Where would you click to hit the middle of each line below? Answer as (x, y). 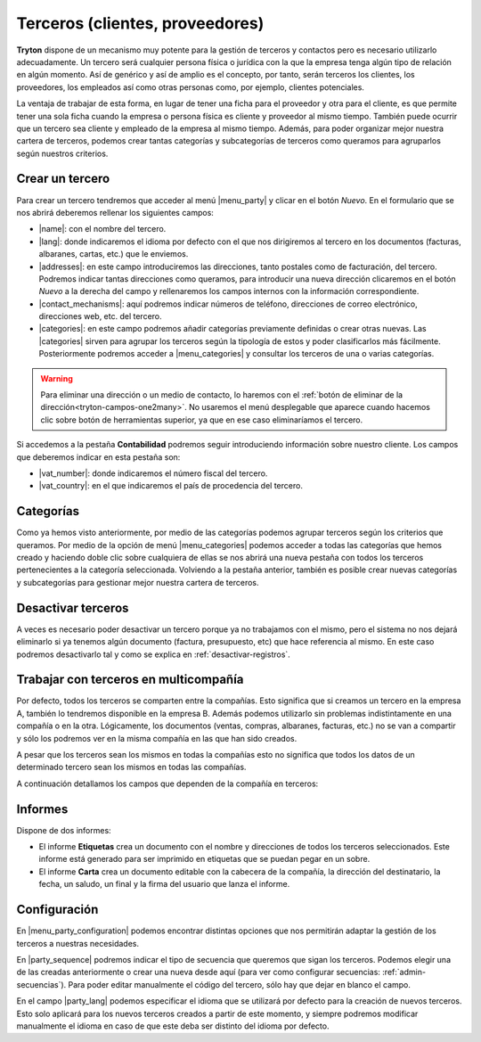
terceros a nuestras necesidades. (78, 943)
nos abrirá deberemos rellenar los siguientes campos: (115, 212)
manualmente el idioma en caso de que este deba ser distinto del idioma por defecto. (173, 1026)
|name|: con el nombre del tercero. (102, 229)
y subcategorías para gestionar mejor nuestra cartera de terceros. (138, 582)
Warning (57, 378)
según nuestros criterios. (62, 153)
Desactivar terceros (73, 607)
